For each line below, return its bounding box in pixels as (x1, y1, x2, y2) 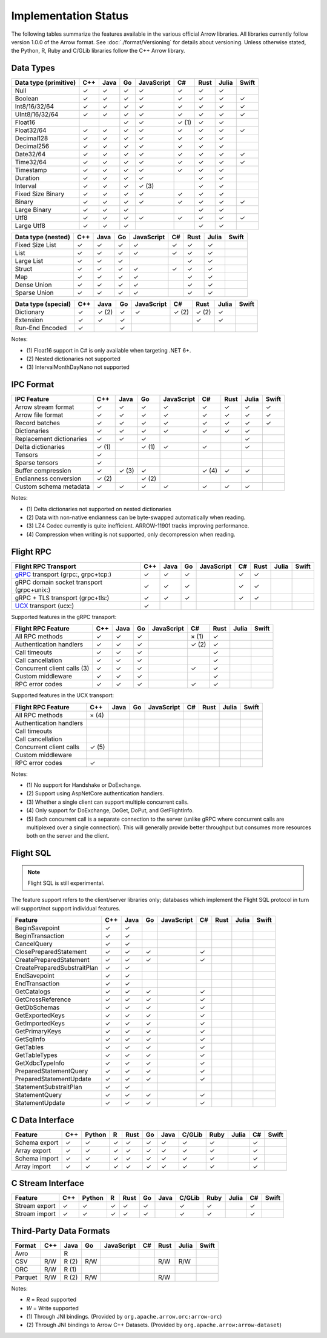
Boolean (15, 94, 39, 103)
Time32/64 (15, 158, 47, 167)
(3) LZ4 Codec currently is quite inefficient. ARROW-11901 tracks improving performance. (26, 522, 249, 529)
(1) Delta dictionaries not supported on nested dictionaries (26, 505, 172, 512)
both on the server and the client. (26, 832, 110, 840)
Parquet (15, 1273, 38, 1281)
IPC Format (11, 379, 54, 390)
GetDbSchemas (15, 1003, 60, 1012)
